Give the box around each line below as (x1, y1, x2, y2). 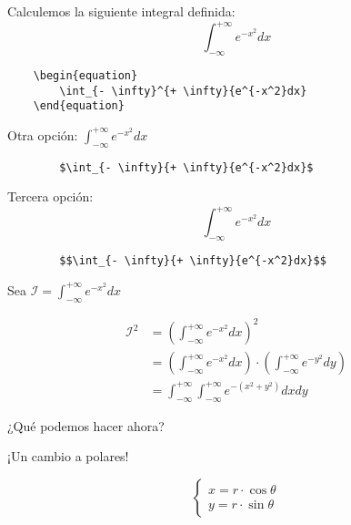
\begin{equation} (33, 68, 138, 82)
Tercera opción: (7, 187, 94, 206)
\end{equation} (33, 99, 125, 113)
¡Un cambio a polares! (7, 447, 129, 466)
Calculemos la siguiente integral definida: (7, 2, 236, 20)
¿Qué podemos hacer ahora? (7, 416, 165, 435)
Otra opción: (7, 125, 78, 144)
